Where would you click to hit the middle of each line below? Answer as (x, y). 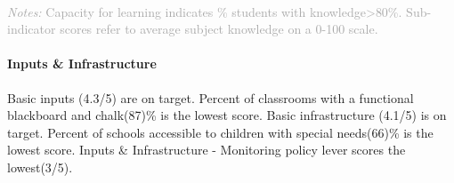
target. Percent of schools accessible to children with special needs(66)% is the (220, 132)
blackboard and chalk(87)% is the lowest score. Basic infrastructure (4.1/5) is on (227, 115)
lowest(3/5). (40, 167)
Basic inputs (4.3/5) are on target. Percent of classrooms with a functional (211, 97)
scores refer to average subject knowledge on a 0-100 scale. (219, 29)
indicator (32, 29)
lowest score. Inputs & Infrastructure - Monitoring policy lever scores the (207, 150)
